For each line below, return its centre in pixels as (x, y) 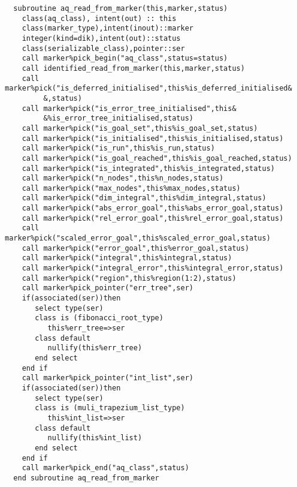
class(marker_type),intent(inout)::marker (107, 28)
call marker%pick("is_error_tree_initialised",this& (129, 108)
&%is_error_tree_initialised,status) (118, 118)
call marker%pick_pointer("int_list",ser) (107, 378)
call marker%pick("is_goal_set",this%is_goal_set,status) (140, 128)
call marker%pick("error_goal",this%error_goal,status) (136, 248)
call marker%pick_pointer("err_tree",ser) (107, 288)
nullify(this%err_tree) (95, 348)
